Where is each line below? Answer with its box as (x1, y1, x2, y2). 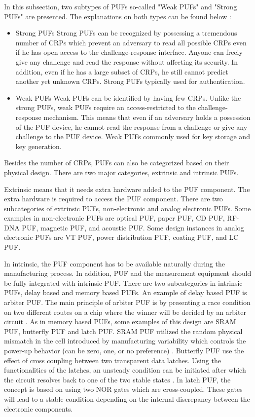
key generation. (15, 141, 62, 151)
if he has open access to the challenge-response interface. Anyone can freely (15, 47, 243, 57)
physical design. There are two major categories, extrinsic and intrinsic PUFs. (4, 167, 239, 177)
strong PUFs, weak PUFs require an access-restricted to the (15, 102, 196, 113)
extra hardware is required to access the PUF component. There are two (4, 193, 223, 204)
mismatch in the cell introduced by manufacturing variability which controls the (4, 336, 246, 346)
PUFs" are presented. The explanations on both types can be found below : (4, 11, 231, 21)
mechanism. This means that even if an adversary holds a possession (43, 112, 251, 122)
